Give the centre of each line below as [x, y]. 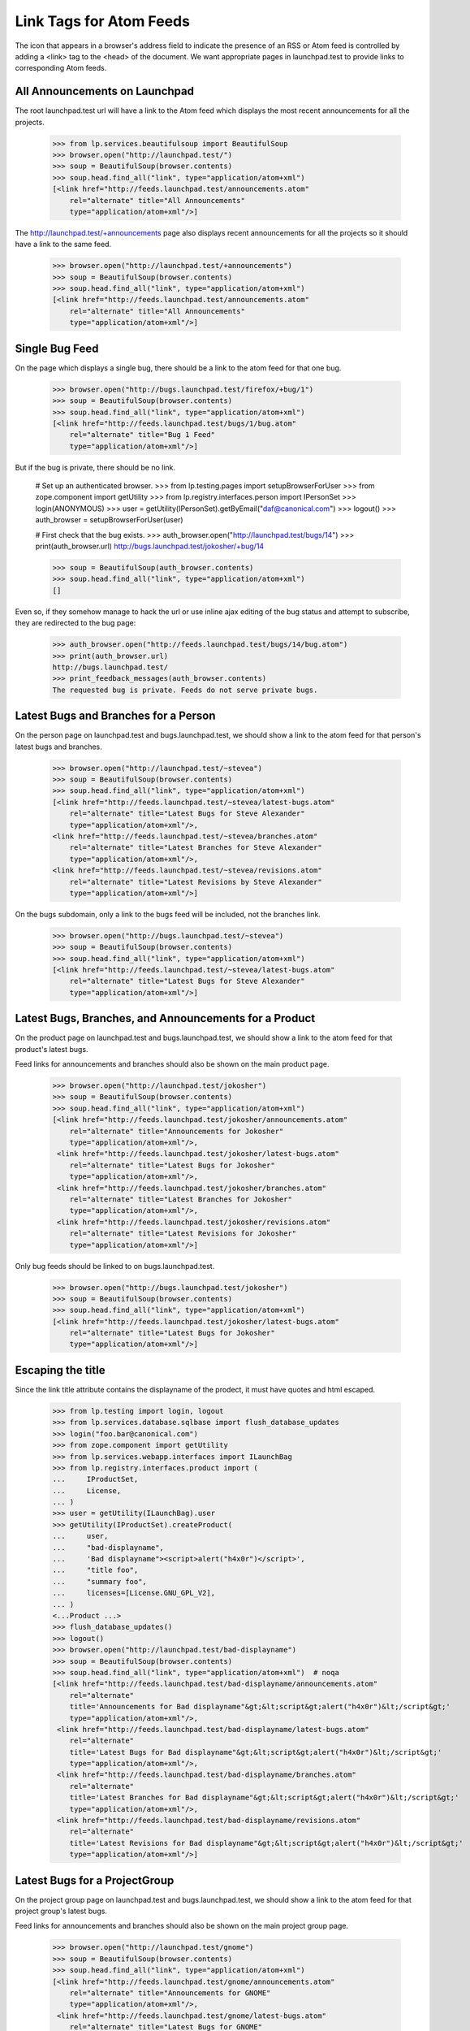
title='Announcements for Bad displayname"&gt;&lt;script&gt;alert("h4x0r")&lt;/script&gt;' [260, 1707]
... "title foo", [95, 1570]
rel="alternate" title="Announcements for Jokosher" [177, 1131]
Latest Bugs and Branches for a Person [115, 716]
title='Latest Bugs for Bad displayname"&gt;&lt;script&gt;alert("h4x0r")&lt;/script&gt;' [256, 1752]
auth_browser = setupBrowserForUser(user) [109, 520]
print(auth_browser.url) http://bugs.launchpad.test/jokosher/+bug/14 [150, 546]
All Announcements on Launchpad [105, 91]
